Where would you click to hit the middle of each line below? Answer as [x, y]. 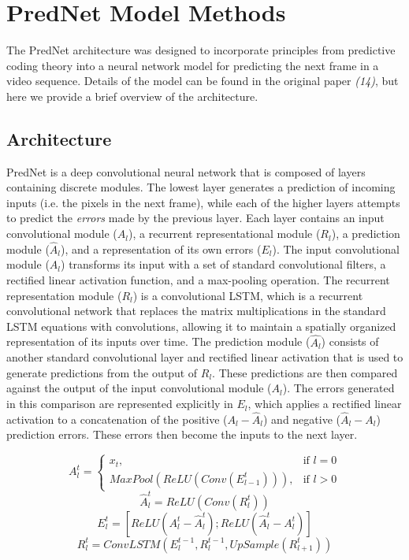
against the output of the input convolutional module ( [139, 388]
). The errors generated [338, 388]
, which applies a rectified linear [325, 404]
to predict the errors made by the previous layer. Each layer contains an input [195, 218]
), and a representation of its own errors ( [161, 248]
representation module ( [64, 295]
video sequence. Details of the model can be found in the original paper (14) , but [203, 81]
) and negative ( [302, 419]
